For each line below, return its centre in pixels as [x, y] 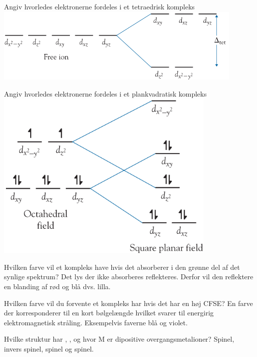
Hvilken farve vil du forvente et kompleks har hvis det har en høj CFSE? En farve [128, 303]
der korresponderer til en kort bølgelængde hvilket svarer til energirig [109, 313]
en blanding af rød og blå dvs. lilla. [57, 286]
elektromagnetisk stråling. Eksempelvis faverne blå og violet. [96, 322]
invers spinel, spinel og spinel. [49, 348]
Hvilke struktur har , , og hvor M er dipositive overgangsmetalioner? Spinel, [119, 339]
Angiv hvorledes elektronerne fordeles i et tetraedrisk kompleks [100, 6]
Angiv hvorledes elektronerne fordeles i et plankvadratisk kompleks [105, 93]
